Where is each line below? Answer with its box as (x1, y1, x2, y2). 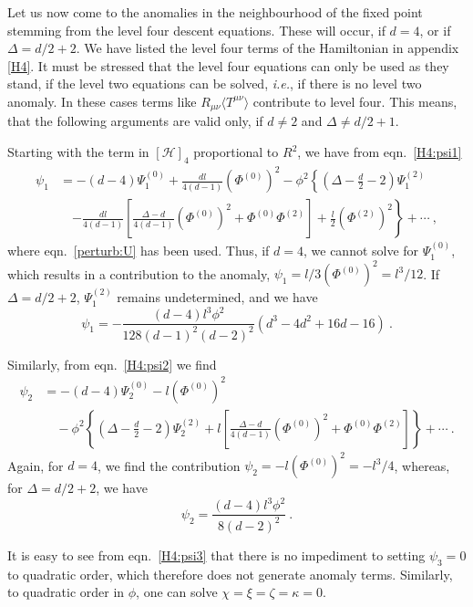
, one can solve (136, 582, 218, 602)
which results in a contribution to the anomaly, (7, 264, 271, 283)
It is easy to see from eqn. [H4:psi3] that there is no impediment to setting (7, 545, 426, 564)
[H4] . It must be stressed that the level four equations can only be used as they (7, 56, 449, 75)
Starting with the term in (7, 142, 149, 162)
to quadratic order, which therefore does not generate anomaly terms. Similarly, (7, 564, 453, 583)
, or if (419, 20, 451, 39)
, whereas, (394, 455, 450, 475)
